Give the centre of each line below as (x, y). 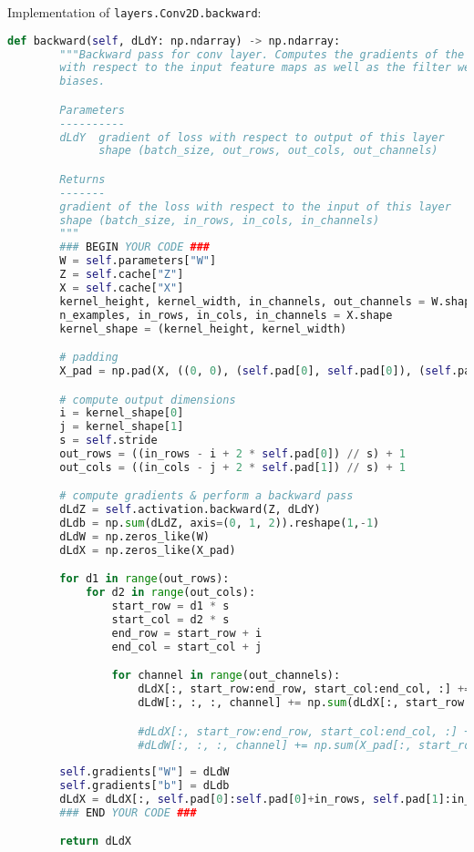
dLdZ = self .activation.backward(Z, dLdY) (190, 510)
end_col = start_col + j (187, 647)
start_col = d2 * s (170, 620)
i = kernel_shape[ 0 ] (122, 413)
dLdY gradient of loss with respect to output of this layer (252, 137)
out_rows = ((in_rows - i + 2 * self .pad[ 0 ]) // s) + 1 (232, 454)
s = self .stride (108, 441)
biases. (82, 82)
